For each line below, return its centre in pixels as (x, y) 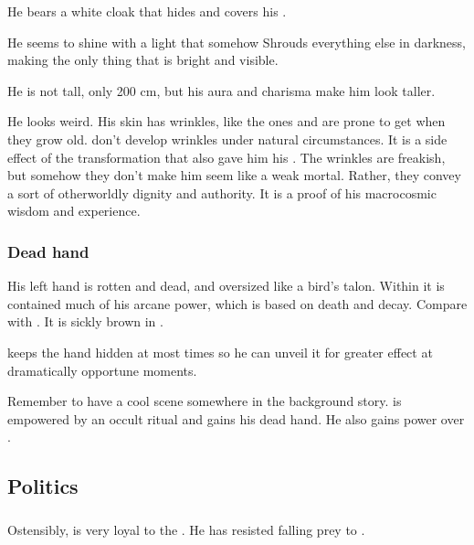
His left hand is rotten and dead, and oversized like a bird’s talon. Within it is (226, 286)
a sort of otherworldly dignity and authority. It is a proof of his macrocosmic (222, 192)
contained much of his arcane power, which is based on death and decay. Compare (237, 303)
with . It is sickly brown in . (85, 321)
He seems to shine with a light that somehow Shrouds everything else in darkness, (237, 42)
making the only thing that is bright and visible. (143, 60)
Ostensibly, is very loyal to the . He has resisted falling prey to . (186, 529)
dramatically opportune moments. (102, 370)
